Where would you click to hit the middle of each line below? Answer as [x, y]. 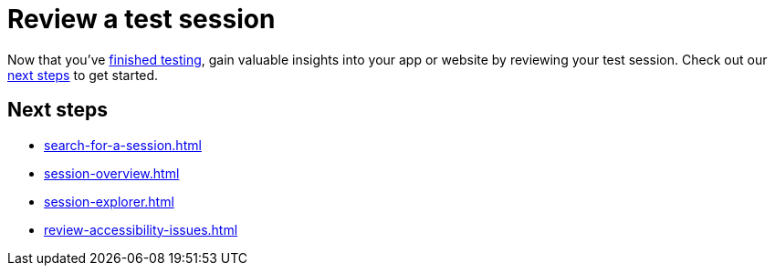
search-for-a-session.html [123, 145]
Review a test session [141, 19]
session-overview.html [112, 173]
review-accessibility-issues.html [141, 229]
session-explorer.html [109, 201]
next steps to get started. [83, 75]
